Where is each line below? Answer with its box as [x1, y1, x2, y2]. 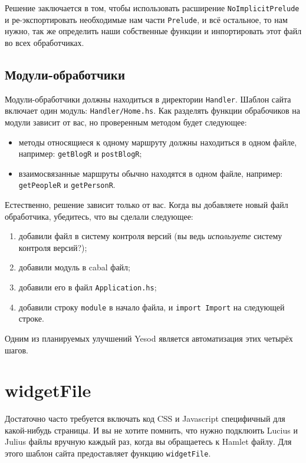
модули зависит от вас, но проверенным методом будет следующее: [5, 116, 247, 128]
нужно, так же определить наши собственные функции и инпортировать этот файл [5, 25, 302, 37]
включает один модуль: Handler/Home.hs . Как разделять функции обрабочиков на [5, 104, 300, 117]
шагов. [5, 343, 28, 356]
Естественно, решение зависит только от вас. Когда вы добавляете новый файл [5, 199, 288, 211]
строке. [18, 312, 44, 325]
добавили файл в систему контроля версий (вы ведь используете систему [18, 230, 282, 242]
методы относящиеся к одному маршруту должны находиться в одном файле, [18, 135, 297, 148]
